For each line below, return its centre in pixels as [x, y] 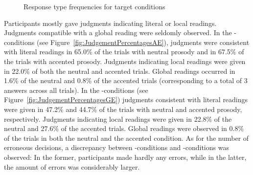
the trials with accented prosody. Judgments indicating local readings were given [125, 61]
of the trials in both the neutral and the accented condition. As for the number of [126, 138]
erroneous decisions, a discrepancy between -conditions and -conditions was [116, 147]
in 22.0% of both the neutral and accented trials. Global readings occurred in [120, 71]
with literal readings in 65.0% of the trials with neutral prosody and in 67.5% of [124, 52]
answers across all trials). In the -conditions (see [76, 90]
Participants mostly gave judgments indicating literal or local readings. [110, 23]
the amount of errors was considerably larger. [72, 166]
